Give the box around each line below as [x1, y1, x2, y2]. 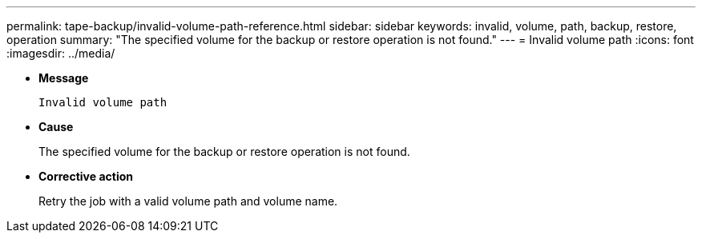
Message [38, 71, 89, 85]
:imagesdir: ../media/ [6, 46, 115, 60]
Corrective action [38, 169, 133, 183]
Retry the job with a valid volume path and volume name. [38, 194, 338, 208]
